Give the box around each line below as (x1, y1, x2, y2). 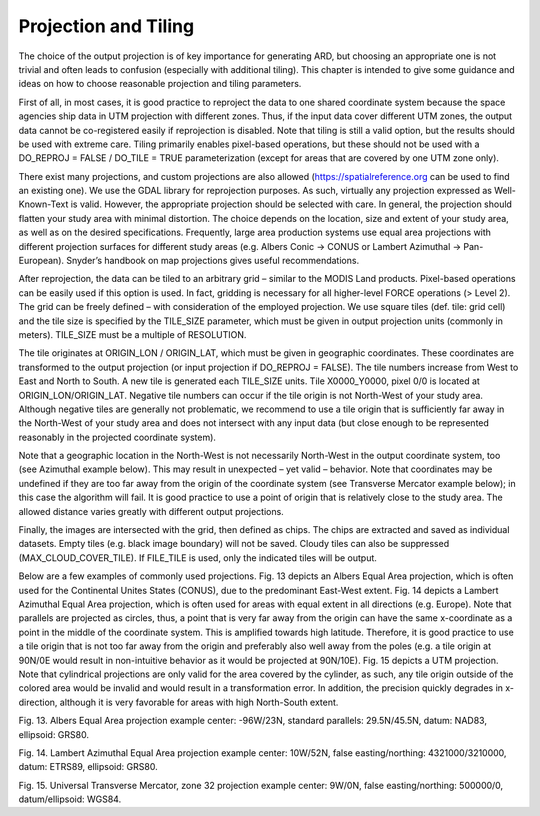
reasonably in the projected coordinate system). (18, 431, 217, 443)
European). (18, 255, 65, 267)
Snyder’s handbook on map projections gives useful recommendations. (66, 255, 360, 267)
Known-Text (18, 198, 69, 210)
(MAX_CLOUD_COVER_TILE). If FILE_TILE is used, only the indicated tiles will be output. (18, 551, 377, 564)
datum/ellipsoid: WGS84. (18, 793, 122, 805)
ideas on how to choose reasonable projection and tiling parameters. (18, 78, 302, 90)
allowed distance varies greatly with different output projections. (18, 505, 284, 517)
